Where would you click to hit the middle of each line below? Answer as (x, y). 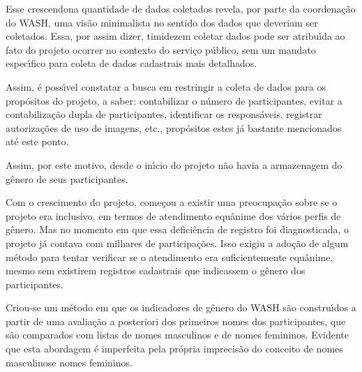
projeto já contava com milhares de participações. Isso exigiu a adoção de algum (177, 243)
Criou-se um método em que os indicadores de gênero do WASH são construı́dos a (181, 307)
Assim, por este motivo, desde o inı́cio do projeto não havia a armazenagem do (174, 164)
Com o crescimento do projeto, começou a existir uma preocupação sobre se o (172, 202)
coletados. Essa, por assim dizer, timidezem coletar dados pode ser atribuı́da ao (175, 36)
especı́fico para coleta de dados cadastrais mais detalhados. (131, 63)
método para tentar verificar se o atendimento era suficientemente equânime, (169, 256)
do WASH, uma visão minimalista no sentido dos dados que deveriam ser (162, 22)
